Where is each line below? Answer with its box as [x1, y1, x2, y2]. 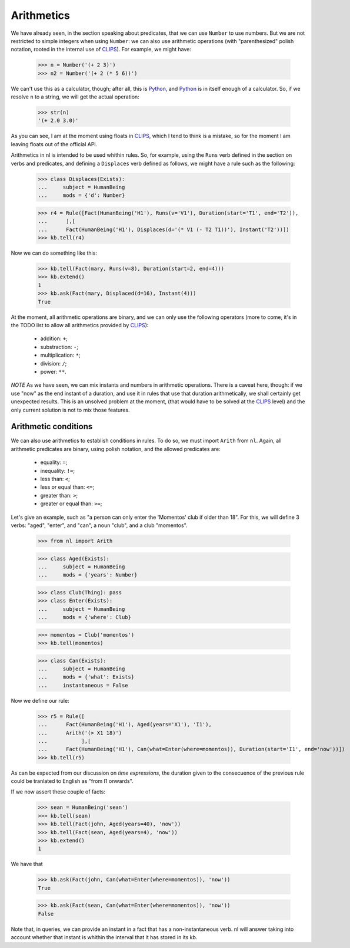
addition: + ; [40, 335, 68, 342]
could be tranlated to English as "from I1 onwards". [11, 778, 134, 785]
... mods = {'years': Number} [38, 572, 138, 578]
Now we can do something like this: [11, 249, 97, 256]
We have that [11, 861, 44, 868]
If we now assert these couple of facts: [11, 788, 106, 795]
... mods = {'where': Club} [38, 614, 132, 621]
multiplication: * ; [40, 351, 81, 359]
